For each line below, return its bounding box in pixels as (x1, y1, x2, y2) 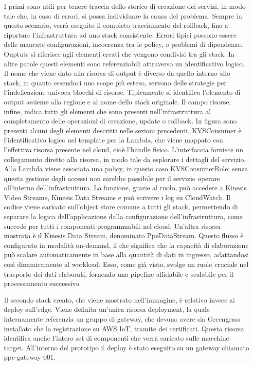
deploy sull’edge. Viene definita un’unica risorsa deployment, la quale (4, 304, 210, 314)
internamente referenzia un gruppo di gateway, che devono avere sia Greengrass (4, 314, 240, 324)
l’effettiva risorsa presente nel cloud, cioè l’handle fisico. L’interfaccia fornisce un (4, 144, 243, 154)
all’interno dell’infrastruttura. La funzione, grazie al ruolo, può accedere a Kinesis (4, 182, 247, 193)
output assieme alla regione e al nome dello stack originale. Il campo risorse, (4, 96, 231, 106)
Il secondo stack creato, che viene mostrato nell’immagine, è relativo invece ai (4, 294, 235, 304)
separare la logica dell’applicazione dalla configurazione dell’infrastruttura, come (4, 211, 243, 222)
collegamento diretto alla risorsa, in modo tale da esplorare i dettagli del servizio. (4, 154, 246, 164)
